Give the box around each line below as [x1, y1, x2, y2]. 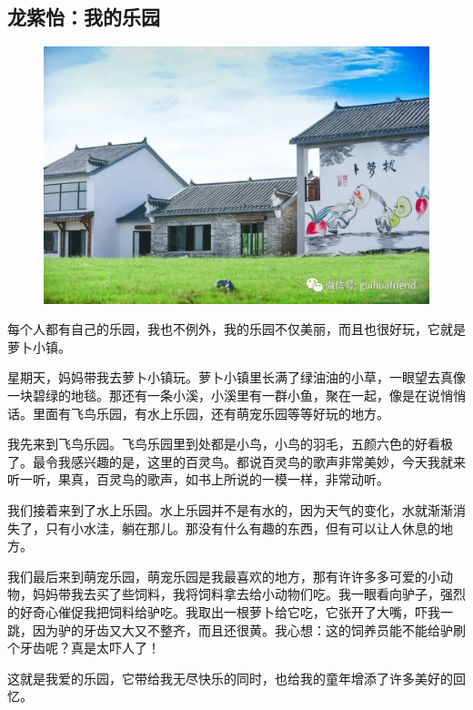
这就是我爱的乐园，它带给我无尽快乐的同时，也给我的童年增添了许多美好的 [7, 668, 453, 687]
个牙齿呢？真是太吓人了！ [7, 638, 160, 657]
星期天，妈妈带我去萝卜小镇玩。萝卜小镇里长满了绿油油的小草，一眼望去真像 [7, 368, 466, 387]
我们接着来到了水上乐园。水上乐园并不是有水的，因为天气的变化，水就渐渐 [7, 500, 453, 519]
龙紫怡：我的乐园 [7, 3, 160, 31]
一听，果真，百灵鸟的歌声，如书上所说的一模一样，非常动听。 [19, 470, 389, 489]
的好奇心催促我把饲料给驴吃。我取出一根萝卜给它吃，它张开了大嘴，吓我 [7, 602, 440, 621]
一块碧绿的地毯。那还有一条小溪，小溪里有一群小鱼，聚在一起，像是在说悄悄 [7, 385, 466, 404]
